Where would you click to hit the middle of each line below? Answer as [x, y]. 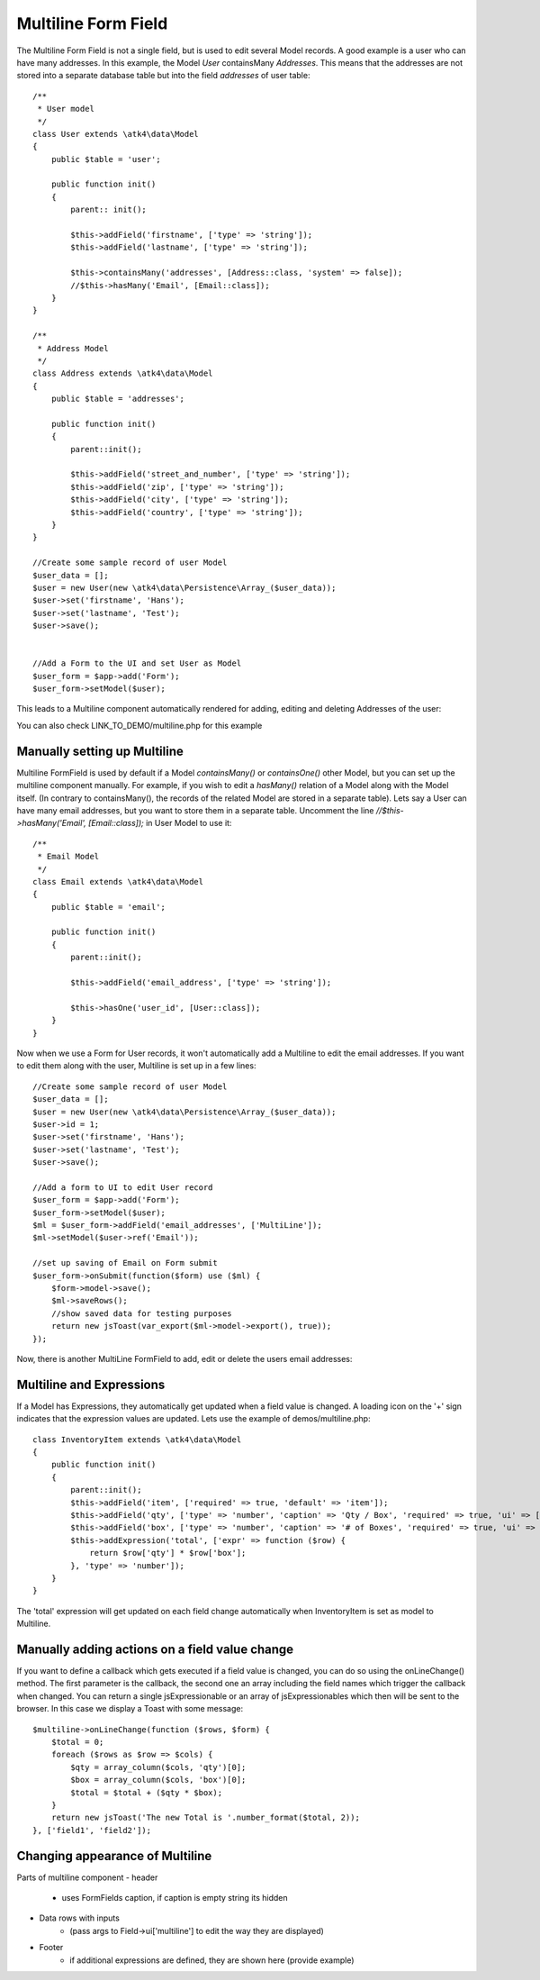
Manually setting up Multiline [100, 751]
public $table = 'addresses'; [117, 399]
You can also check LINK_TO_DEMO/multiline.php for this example [139, 725]
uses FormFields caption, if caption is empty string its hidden [175, 1898]
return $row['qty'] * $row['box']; [168, 1553]
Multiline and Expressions [91, 1384]
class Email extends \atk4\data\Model [118, 881]
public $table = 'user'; [106, 159]
